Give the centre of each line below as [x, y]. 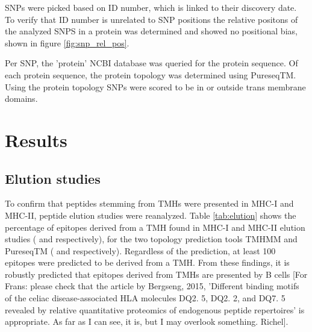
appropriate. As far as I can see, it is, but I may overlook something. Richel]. [147, 321]
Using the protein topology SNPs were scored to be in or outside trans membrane [155, 86]
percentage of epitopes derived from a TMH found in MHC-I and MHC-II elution [155, 227]
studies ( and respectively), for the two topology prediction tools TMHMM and [151, 239]
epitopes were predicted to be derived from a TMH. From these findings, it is [147, 262]
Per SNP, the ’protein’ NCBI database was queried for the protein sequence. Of [151, 63]
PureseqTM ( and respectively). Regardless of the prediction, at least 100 [140, 250]
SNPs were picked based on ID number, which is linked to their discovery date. [151, 7]
